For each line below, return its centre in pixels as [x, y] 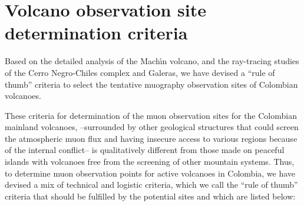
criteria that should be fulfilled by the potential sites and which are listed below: [150, 196]
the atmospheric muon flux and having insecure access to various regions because [151, 138]
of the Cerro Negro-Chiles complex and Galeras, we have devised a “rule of [140, 72]
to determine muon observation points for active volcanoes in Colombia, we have [150, 173]
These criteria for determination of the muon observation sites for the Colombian [151, 115]
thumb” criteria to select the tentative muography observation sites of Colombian [151, 84]
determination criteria [96, 33]
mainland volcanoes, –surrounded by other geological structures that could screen [152, 127]
